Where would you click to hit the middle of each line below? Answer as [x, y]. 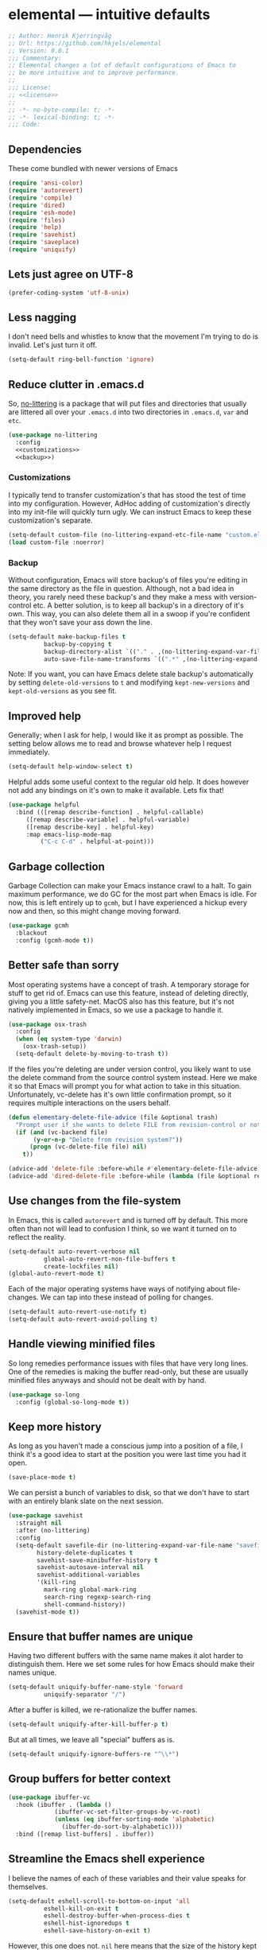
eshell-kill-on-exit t [81, 1909]
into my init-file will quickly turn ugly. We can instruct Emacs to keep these [130, 511]
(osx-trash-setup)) [55, 1047]
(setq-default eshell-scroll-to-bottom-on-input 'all [99, 1901]
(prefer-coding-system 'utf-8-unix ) [69, 293]
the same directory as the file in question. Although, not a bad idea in [121, 588]
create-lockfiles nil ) [81, 1266]
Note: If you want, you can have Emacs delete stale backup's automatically [131, 674]
